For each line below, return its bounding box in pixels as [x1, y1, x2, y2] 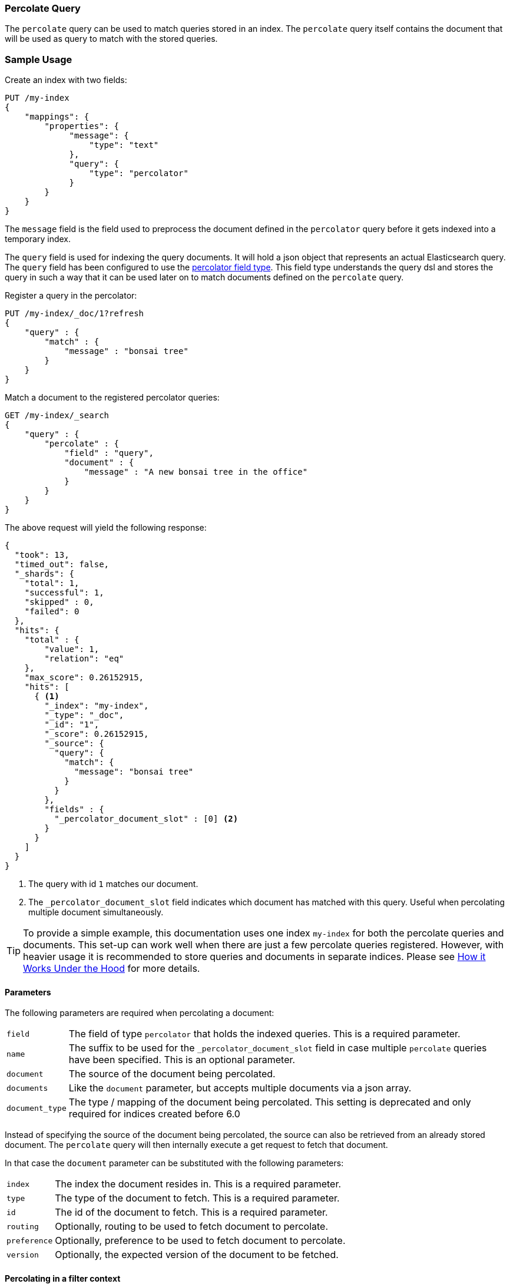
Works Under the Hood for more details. [23, 962, 200, 975]
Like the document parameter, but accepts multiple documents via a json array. [68, 1082, 412, 1094]
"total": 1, [24, 578, 80, 588]
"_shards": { [14, 569, 75, 579]
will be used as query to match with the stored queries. [5, 34, 218, 44]
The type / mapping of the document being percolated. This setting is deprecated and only [68, 1096, 471, 1108]
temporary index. [5, 234, 71, 244]
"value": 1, [44, 644, 100, 654]
